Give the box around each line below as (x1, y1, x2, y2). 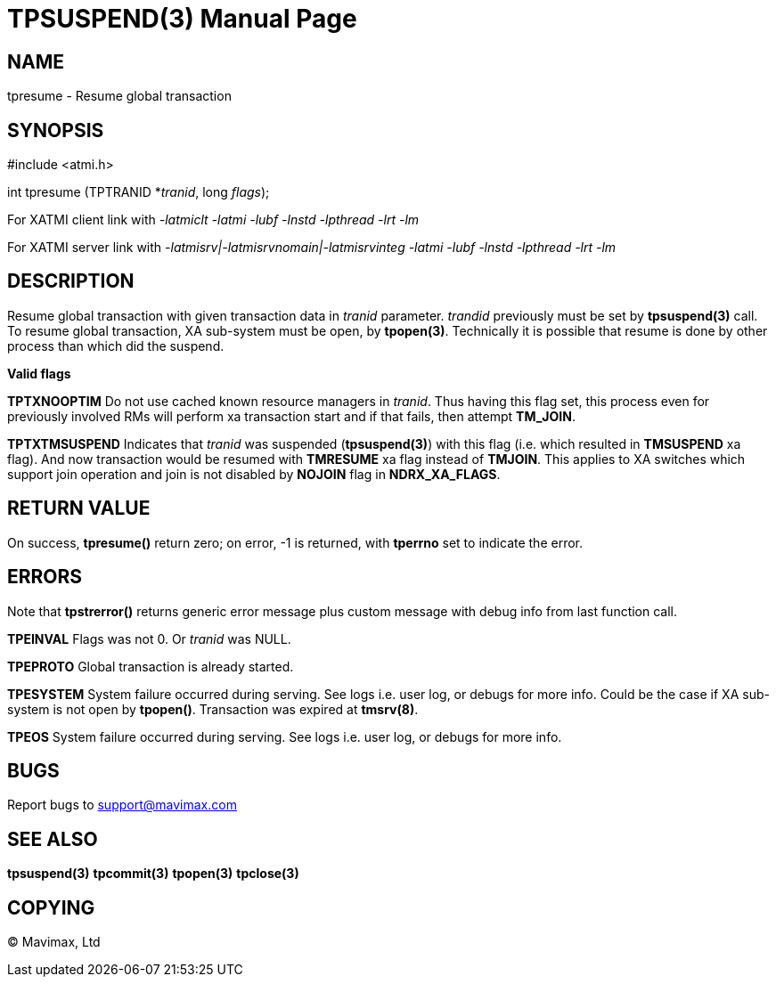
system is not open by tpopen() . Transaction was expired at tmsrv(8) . (7, 701, 419, 717)
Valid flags (7, 365, 71, 381)
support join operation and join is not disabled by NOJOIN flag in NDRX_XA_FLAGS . (7, 466, 501, 482)
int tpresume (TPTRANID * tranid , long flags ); (7, 184, 270, 200)
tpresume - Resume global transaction (7, 88, 232, 104)
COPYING (7, 896, 95, 919)
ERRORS (7, 565, 83, 589)
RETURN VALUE (7, 497, 151, 520)
